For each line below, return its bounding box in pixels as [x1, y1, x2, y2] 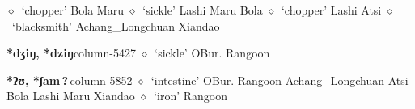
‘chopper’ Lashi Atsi [281, 2, 382, 18]
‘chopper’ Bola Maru [21, 2, 124, 18]
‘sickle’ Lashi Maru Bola [142, 2, 263, 18]
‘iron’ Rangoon [154, 87, 227, 104]
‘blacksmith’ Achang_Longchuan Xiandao [11, 17, 220, 34]
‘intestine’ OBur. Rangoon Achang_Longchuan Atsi [150, 71, 409, 88]
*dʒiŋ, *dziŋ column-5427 [6, 44, 136, 61]
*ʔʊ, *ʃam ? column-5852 [6, 71, 133, 88]
